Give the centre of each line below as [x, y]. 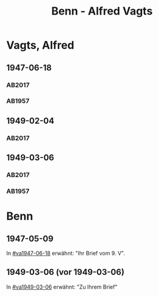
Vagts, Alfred [40, 45]
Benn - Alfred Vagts [102, 11]
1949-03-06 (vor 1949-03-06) [65, 272]
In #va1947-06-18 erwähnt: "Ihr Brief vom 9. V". [66, 253]
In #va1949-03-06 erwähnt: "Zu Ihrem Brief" [62, 287]
